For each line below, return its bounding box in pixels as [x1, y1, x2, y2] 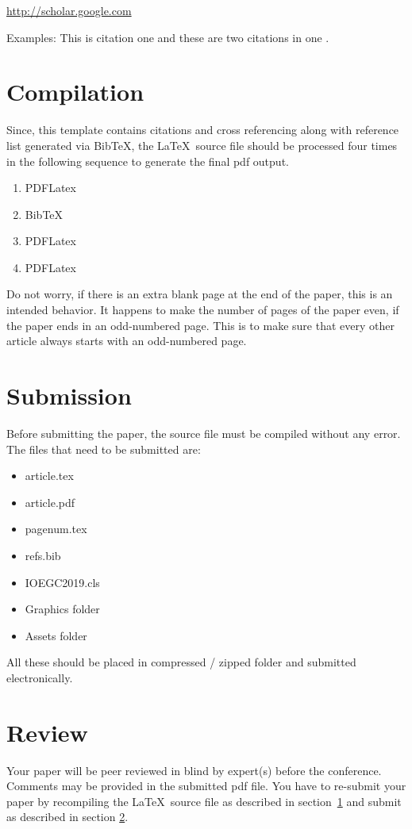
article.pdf [25, 493, 75, 510]
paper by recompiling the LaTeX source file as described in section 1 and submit [6, 793, 402, 809]
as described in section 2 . [6, 808, 129, 825]
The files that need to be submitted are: [6, 440, 201, 457]
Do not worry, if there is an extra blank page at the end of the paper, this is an [6, 286, 393, 302]
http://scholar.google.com [6, 2, 132, 18]
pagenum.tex [25, 520, 87, 537]
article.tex [25, 467, 74, 484]
